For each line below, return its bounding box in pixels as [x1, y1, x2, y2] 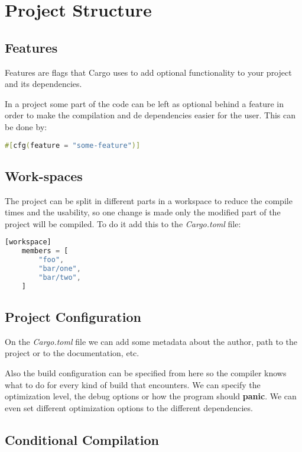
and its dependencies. [5, 78, 82, 90]
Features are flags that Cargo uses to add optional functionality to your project [5, 66, 292, 78]
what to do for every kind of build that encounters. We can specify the [5, 378, 261, 390]
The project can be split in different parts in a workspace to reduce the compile [5, 194, 293, 206]
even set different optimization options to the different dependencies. [5, 401, 253, 414]
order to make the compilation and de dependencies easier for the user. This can [5, 109, 296, 121]
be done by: [5, 120, 47, 133]
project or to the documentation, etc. [5, 347, 139, 359]
